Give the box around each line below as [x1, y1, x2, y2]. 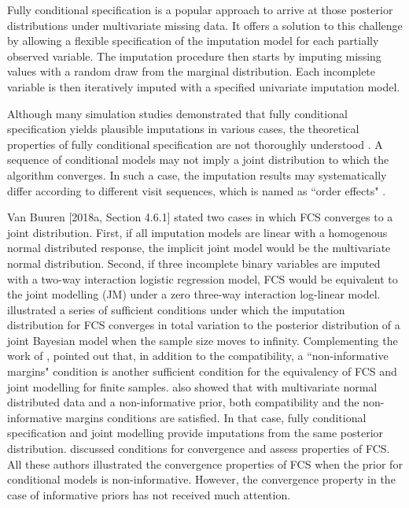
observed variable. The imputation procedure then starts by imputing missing [7, 47, 381, 64]
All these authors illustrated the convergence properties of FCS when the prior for [7, 455, 403, 472]
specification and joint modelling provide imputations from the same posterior [7, 425, 384, 441]
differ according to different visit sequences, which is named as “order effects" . [7, 182, 386, 198]
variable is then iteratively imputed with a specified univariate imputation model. [7, 78, 400, 95]
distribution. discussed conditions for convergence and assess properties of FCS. [7, 440, 390, 457]
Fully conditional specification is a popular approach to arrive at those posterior [7, 2, 393, 17]
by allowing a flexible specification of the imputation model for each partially [7, 32, 379, 49]
